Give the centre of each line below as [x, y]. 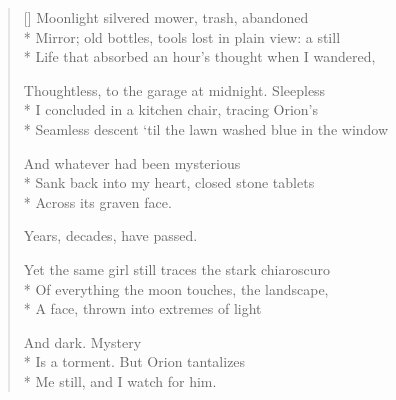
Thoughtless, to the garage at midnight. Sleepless [174, 89]
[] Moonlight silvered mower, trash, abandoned [166, 17]
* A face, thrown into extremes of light [142, 308]
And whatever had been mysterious [132, 162]
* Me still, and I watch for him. [120, 380]
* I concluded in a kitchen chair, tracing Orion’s [171, 109]
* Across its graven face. [97, 201]
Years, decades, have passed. [110, 235]
